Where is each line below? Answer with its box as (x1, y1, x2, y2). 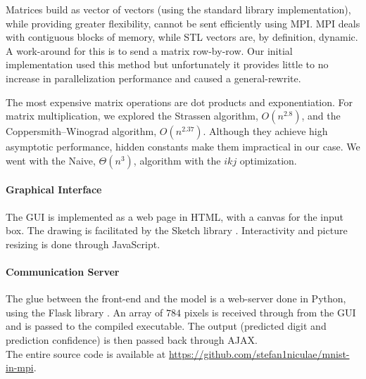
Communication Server (6, 264, 120, 278)
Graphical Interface (6, 182, 102, 197)
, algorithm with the (133, 153, 221, 167)
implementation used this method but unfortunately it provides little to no (6, 57, 329, 72)
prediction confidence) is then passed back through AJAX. (6, 332, 258, 347)
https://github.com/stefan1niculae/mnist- (168, 346, 350, 361)
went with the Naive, (6, 153, 96, 167)
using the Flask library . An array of (6, 304, 163, 319)
